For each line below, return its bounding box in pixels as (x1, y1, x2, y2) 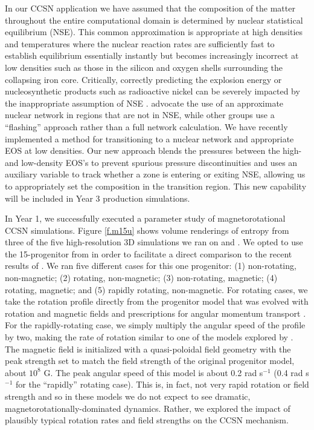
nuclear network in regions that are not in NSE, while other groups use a (5, 108, 275, 121)
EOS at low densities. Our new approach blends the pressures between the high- (5, 144, 302, 157)
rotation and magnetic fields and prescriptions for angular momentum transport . (5, 306, 306, 319)
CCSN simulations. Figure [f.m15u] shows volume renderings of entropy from (5, 223, 289, 236)
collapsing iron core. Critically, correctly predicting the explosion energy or (5, 73, 282, 85)
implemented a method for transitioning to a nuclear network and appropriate (5, 132, 294, 145)
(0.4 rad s (274, 366, 309, 379)
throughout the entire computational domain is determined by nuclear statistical (5, 13, 303, 26)
